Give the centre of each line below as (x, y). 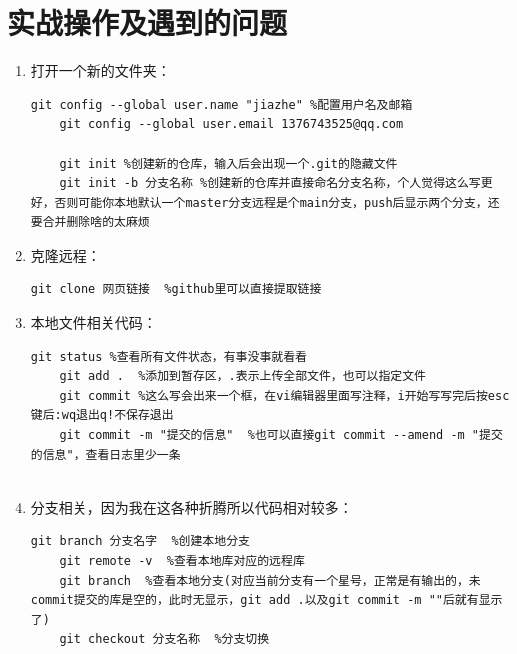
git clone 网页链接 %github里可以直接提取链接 (176, 289)
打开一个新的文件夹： (100, 70)
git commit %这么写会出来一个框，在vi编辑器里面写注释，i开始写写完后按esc (284, 395)
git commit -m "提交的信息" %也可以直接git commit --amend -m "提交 (281, 435)
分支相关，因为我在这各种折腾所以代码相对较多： (191, 506)
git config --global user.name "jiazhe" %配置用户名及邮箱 (221, 104)
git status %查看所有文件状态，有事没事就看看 (168, 356)
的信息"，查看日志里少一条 (105, 454)
